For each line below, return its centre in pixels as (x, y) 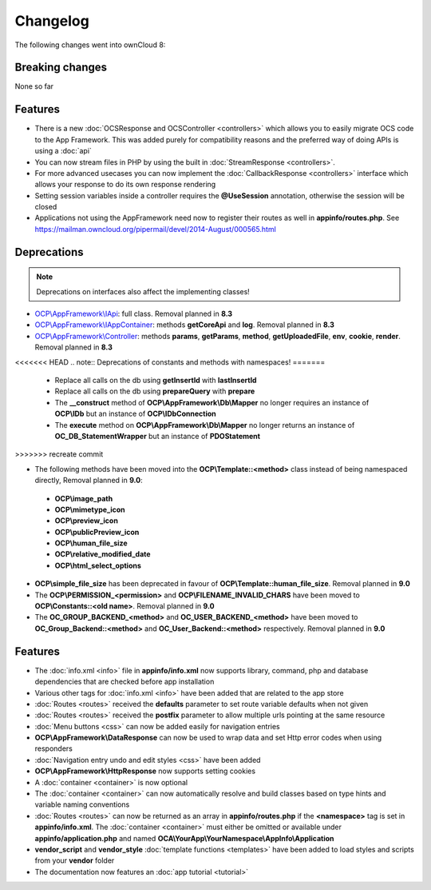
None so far (34, 86)
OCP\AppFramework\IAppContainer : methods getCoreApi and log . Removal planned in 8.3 (185, 325)
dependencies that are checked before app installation (125, 682)
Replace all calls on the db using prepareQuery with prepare (155, 391)
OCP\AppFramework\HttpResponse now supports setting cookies (145, 771)
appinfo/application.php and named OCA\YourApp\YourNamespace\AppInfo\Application (184, 838)
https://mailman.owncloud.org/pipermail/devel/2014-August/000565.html (156, 229)
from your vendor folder (75, 860)
